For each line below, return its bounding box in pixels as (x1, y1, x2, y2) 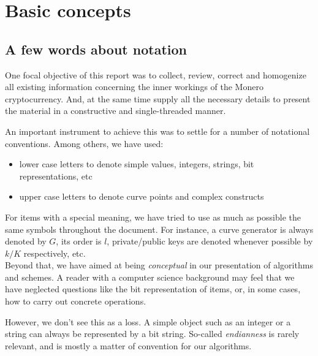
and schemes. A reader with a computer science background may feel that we (5, 270, 295, 283)
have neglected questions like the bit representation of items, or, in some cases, (5, 282, 301, 295)
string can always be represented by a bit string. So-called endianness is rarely (5, 327, 300, 340)
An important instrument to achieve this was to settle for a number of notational (5, 124, 310, 137)
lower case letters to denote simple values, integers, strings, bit (19, 157, 254, 170)
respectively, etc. (23, 246, 86, 259)
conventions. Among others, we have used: (5, 137, 164, 150)
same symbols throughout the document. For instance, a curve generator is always (5, 222, 314, 235)
